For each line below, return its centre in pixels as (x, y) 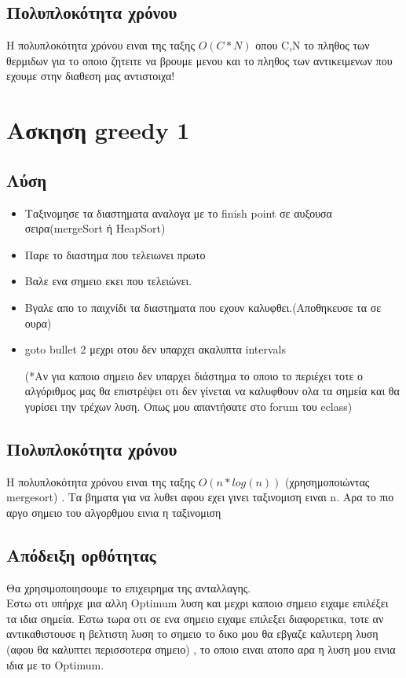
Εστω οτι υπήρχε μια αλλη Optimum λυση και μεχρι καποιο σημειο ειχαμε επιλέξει (198, 603)
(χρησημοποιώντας (327, 481)
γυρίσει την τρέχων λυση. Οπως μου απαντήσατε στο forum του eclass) (188, 406)
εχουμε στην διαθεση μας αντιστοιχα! (91, 76)
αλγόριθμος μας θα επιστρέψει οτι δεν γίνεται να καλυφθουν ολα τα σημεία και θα (212, 391)
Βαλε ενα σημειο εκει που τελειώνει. (108, 281)
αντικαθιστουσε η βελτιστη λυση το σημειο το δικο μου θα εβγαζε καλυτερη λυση (192, 634)
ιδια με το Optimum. (55, 664)
